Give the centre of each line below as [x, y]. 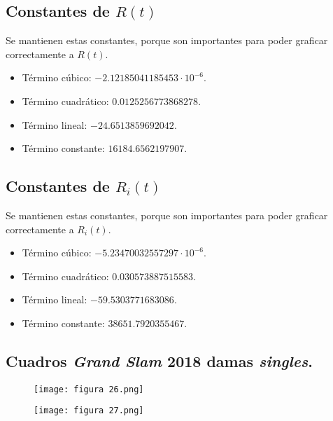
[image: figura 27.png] [89, 411]
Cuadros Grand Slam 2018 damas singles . [159, 360]
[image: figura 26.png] [89, 389]
